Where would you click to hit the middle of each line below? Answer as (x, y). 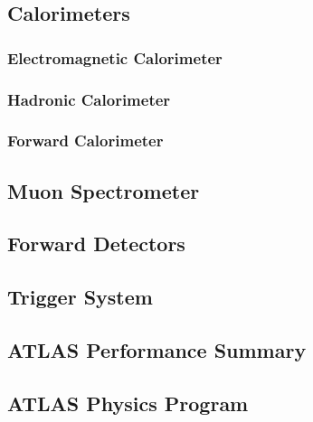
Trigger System (80, 297)
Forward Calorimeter (85, 141)
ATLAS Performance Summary (157, 350)
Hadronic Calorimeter (89, 99)
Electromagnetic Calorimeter (115, 57)
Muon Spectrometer (104, 190)
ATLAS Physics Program (128, 403)
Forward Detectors (96, 244)
